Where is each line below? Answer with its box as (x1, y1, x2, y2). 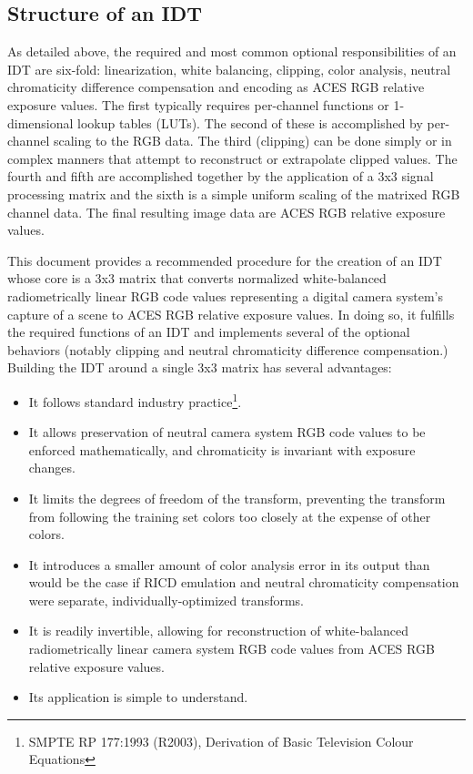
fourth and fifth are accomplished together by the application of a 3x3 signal (7, 167, 434, 186)
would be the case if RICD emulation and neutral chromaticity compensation (28, 573, 459, 592)
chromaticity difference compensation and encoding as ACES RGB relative (7, 77, 425, 97)
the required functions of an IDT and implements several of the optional (7, 322, 410, 341)
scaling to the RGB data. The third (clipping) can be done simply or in (53, 131, 452, 150)
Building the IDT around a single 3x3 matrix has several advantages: (7, 358, 392, 377)
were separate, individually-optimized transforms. (28, 590, 304, 609)
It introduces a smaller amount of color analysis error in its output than (28, 555, 430, 574)
